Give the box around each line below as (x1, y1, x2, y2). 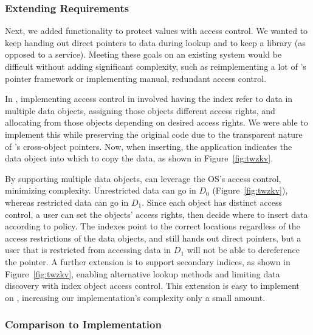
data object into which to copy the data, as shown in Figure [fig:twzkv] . (5, 152, 273, 164)
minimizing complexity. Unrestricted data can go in (5, 184, 196, 197)
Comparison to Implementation (5, 317, 162, 332)
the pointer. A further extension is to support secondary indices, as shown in (5, 255, 291, 268)
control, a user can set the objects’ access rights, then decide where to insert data (5, 208, 308, 220)
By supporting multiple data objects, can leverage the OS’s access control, (5, 172, 281, 184)
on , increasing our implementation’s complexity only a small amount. (5, 291, 266, 303)
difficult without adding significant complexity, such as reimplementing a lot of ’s (5, 60, 306, 72)
